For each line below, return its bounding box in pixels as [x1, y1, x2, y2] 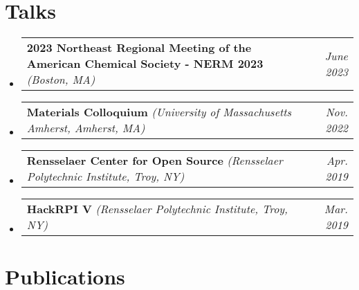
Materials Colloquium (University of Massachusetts [26, 104, 292, 120]
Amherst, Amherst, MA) [26, 120, 145, 136]
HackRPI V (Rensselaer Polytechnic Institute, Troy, [26, 201, 288, 217]
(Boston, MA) [26, 71, 95, 88]
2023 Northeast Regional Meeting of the [26, 39, 252, 56]
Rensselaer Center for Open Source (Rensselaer [26, 152, 283, 169]
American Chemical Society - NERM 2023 [26, 55, 264, 72]
